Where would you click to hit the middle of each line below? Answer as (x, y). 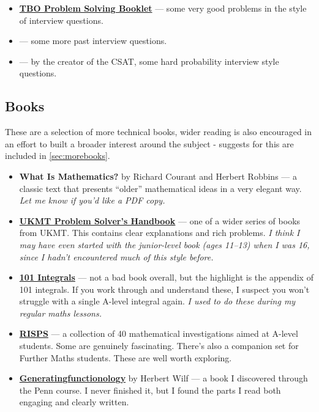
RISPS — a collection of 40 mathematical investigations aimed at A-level (159, 333)
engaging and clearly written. (74, 402)
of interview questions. (61, 20)
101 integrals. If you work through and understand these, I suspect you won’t (164, 289)
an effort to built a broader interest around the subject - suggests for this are (149, 143)
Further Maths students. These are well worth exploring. (126, 357)
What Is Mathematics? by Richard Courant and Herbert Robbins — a (158, 176)
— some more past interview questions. (93, 41)
